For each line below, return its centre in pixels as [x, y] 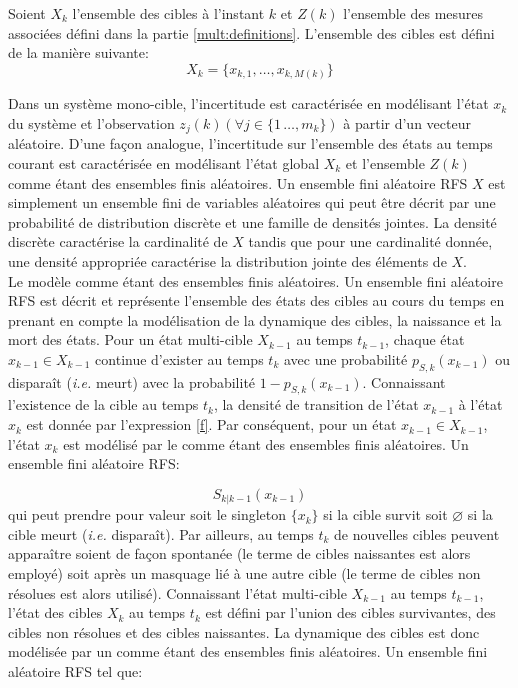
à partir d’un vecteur [407, 122]
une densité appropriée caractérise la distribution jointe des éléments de [227, 260]
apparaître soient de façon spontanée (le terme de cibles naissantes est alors [239, 553]
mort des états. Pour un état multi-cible [130, 339]
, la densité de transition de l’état [316, 404]
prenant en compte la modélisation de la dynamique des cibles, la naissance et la [255, 319]
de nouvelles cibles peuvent [417, 533]
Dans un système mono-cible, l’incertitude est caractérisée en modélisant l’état [248, 103]
